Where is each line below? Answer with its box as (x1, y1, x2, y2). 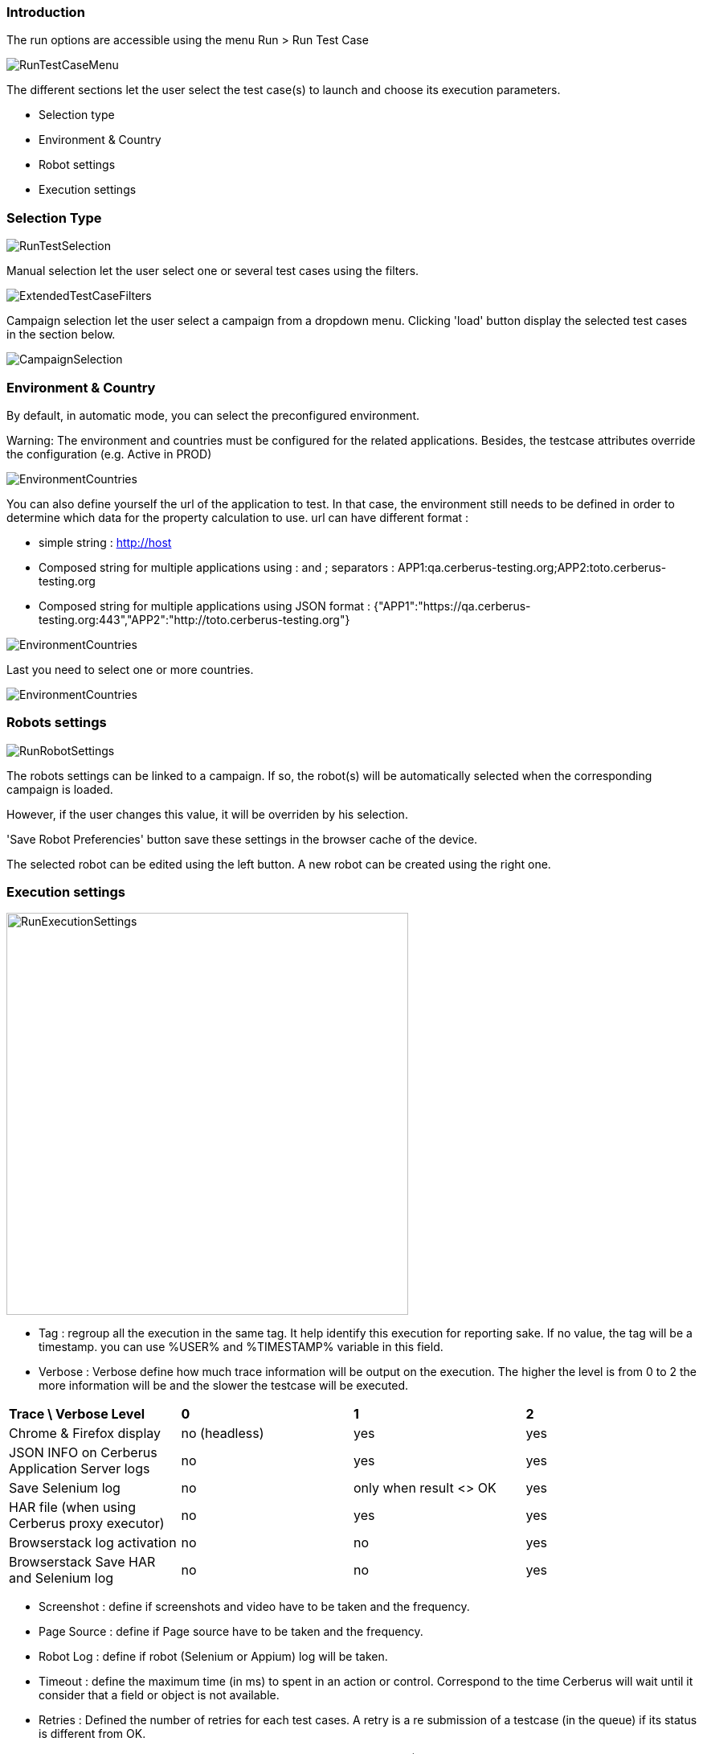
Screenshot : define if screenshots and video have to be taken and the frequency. (39, 1600, 470, 1614)
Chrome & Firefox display (9, 1425, 161, 1442)
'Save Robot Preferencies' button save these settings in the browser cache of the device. (6, 832, 478, 846)
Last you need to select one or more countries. (6, 662, 254, 676)
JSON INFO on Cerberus (9, 1444, 157, 1461)
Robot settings (39, 158, 116, 172)
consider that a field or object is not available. (39, 1688, 280, 1703)
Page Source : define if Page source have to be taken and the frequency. (39, 1625, 423, 1639)
